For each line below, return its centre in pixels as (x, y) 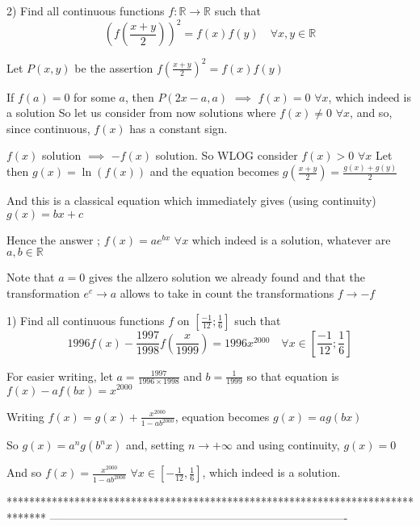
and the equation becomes (214, 171)
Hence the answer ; (53, 239)
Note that (31, 277)
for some (94, 96)
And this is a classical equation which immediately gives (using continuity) (191, 200)
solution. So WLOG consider (227, 155)
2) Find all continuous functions (86, 10)
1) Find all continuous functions (86, 320)
